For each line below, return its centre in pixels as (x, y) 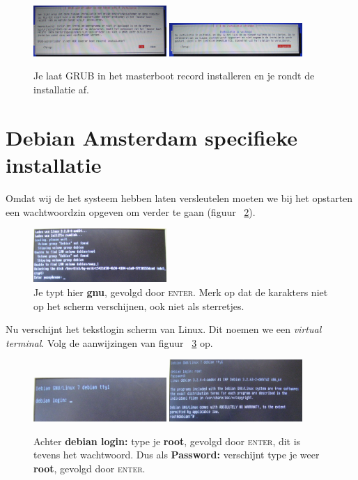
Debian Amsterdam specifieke (152, 137)
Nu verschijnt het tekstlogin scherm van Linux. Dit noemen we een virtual (164, 329)
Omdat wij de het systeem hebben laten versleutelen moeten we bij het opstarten (179, 198)
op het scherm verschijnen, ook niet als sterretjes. (139, 305)
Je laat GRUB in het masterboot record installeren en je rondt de (174, 76)
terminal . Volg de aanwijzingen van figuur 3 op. (109, 342)
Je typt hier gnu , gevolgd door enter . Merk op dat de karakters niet (181, 292)
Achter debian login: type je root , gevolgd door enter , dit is (167, 441)
